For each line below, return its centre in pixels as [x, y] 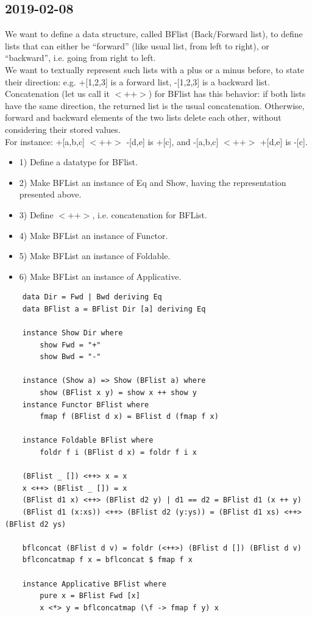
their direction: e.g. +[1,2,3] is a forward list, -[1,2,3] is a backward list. [137, 81]
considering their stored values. [63, 129]
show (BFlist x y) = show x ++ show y [118, 393]
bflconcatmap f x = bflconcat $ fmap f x [107, 560]
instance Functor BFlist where [86, 405]
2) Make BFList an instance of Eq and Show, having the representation [153, 182]
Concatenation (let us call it [57, 94]
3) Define [36, 214]
